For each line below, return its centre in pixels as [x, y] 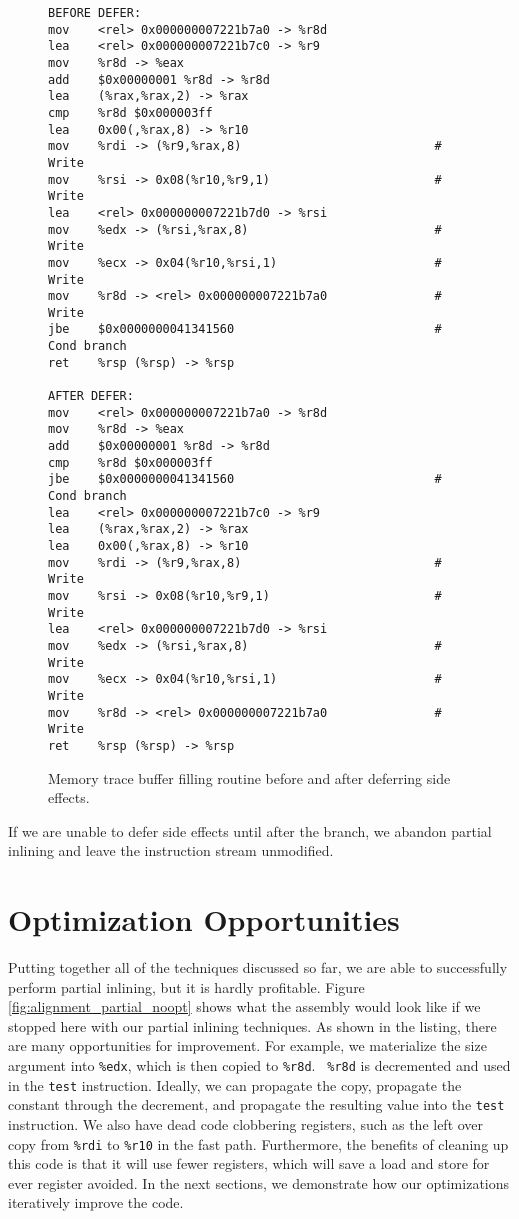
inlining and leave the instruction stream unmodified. [171, 850]
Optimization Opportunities [204, 919]
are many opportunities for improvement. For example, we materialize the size [247, 1045]
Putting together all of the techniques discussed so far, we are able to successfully [258, 967]
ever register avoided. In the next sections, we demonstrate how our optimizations [259, 1182]
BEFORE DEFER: [95, 13]
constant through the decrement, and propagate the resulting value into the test [256, 1104]
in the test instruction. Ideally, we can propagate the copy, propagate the [235, 1084]
